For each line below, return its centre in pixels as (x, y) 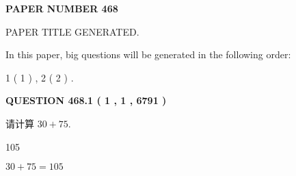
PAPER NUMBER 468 (62, 8)
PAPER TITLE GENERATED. (72, 31)
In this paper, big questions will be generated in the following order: (148, 54)
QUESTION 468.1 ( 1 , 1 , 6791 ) (86, 100)
